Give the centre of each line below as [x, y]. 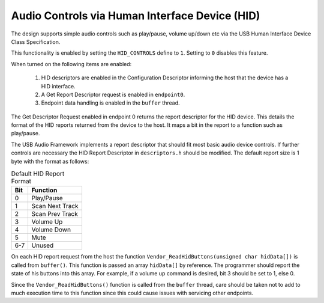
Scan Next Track [55, 206]
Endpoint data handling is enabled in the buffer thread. [110, 103]
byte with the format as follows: [50, 161]
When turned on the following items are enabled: [71, 64]
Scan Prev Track [55, 214]
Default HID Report [38, 174]
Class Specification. [36, 41]
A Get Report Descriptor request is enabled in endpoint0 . [113, 94]
